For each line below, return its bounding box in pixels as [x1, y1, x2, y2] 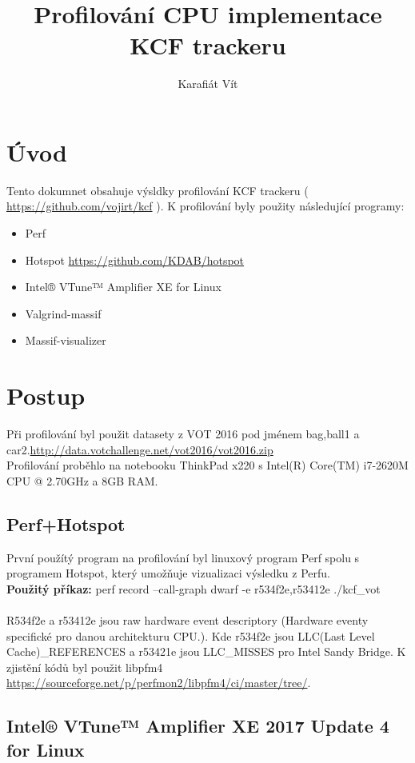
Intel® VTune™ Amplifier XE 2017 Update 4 [6, 713, 389, 738]
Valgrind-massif [25, 305, 102, 322]
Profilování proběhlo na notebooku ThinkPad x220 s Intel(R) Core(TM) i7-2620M [6, 457, 409, 473]
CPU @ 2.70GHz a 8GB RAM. [6, 472, 158, 489]
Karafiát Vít [178, 75, 238, 92]
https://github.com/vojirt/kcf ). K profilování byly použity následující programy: [6, 198, 405, 214]
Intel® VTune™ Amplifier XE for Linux [25, 278, 221, 295]
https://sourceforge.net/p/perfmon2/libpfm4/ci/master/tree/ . [6, 674, 311, 691]
